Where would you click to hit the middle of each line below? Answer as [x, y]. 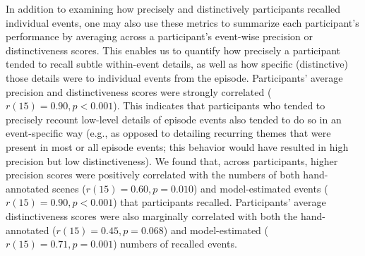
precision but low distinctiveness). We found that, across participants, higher [172, 160]
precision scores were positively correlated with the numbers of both [153, 175]
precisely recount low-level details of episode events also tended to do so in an [174, 119]
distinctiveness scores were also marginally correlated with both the [152, 215]
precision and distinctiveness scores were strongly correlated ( [139, 91]
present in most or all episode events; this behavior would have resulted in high [177, 146]
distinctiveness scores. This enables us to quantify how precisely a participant [173, 50]
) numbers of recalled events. [175, 244]
